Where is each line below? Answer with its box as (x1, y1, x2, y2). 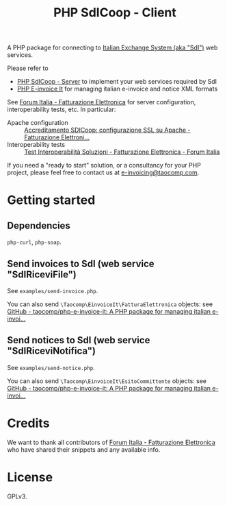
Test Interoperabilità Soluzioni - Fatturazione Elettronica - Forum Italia (24, 148, 220, 156)
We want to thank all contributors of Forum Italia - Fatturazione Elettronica (7, 438, 215, 446)
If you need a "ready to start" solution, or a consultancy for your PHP (7, 161, 202, 170)
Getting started (7, 192, 96, 208)
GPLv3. (7, 492, 27, 501)
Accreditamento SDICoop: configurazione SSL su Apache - (24, 126, 191, 135)
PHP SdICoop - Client (53, 5, 176, 21)
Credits (7, 415, 50, 430)
